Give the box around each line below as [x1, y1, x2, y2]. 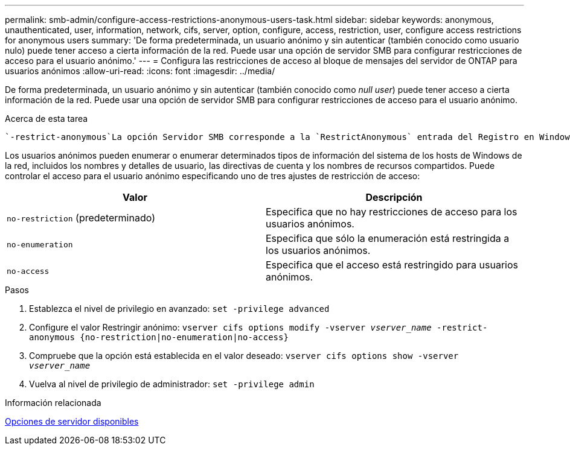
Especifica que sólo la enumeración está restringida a [266, 232, 510, 244]
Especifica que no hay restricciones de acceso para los [266, 206, 517, 218]
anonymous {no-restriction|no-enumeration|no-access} [29, 332, 289, 342]
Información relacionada [5, 398, 101, 408]
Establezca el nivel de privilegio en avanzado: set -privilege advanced [29, 303, 330, 314]
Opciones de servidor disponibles [5, 416, 139, 426]
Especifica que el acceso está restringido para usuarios [266, 259, 519, 271]
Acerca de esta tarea [5, 113, 88, 124]
